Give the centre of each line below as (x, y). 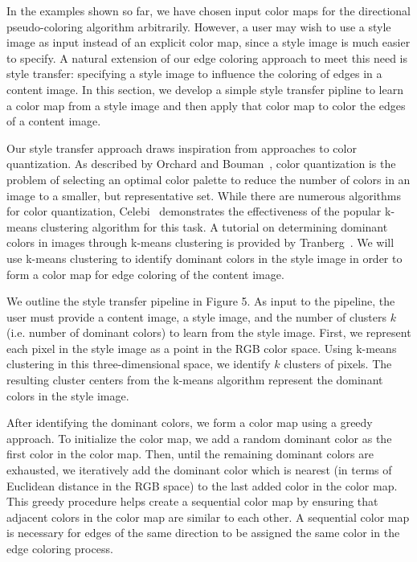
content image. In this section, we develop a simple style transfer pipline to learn (205, 89)
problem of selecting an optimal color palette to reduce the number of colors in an (208, 179)
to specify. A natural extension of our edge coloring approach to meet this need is (207, 57)
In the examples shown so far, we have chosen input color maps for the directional (208, 10)
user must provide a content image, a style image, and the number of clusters (196, 316)
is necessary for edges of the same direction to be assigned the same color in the (203, 533)
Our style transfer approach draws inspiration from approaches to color (182, 148)
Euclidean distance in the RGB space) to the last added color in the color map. (202, 485)
